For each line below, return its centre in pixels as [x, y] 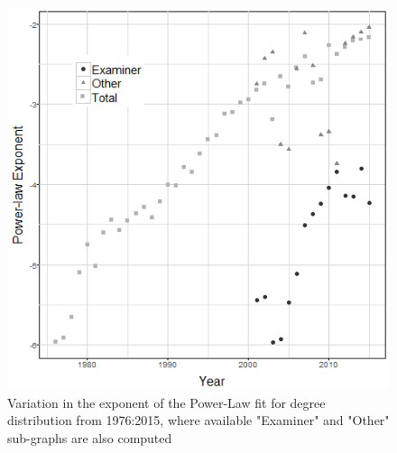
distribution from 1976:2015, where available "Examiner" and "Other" [198, 420]
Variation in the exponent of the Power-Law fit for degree [166, 402]
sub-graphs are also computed [90, 437]
